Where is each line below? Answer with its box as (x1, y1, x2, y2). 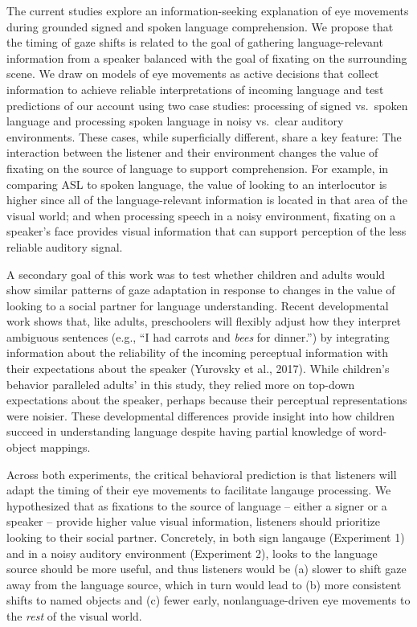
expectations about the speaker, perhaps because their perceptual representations (6, 391, 407, 408)
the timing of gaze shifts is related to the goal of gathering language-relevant (6, 34, 383, 51)
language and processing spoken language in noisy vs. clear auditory (6, 113, 344, 129)
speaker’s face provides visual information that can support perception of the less (6, 223, 407, 240)
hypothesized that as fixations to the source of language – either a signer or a (6, 497, 387, 514)
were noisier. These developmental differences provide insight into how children (6, 407, 395, 424)
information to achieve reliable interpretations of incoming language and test (6, 80, 384, 97)
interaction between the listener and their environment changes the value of (6, 144, 378, 161)
